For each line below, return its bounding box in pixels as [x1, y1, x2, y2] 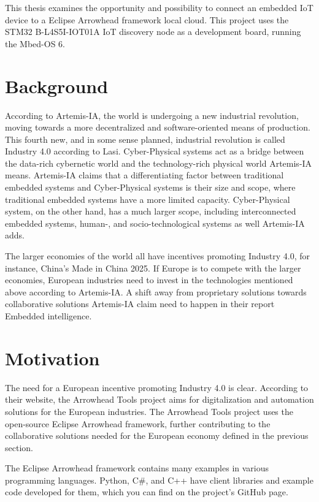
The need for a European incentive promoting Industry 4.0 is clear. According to [5, 381, 309, 394]
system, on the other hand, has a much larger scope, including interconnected [5, 205, 296, 218]
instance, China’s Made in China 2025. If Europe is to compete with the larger [5, 261, 301, 274]
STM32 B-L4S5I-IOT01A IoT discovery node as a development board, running [5, 25, 301, 38]
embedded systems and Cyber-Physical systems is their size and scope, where [5, 181, 296, 194]
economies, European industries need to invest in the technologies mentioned [5, 273, 293, 286]
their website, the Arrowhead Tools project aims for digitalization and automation [5, 393, 314, 406]
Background [5, 73, 109, 98]
